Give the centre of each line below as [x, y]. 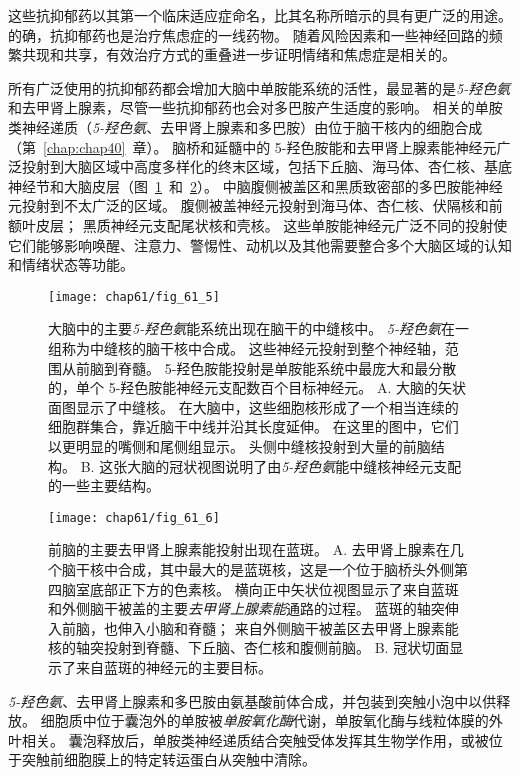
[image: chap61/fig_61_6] [134, 517]
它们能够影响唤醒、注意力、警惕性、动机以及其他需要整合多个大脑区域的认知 [260, 244]
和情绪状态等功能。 [71, 264]
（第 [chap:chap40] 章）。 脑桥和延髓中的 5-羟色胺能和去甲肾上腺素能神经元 [252, 146]
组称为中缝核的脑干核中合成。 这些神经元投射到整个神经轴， [246, 347]
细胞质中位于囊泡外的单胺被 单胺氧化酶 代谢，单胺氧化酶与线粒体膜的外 [271, 720]
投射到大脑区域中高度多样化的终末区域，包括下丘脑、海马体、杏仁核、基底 [266, 166]
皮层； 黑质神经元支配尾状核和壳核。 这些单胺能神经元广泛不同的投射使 [271, 224]
